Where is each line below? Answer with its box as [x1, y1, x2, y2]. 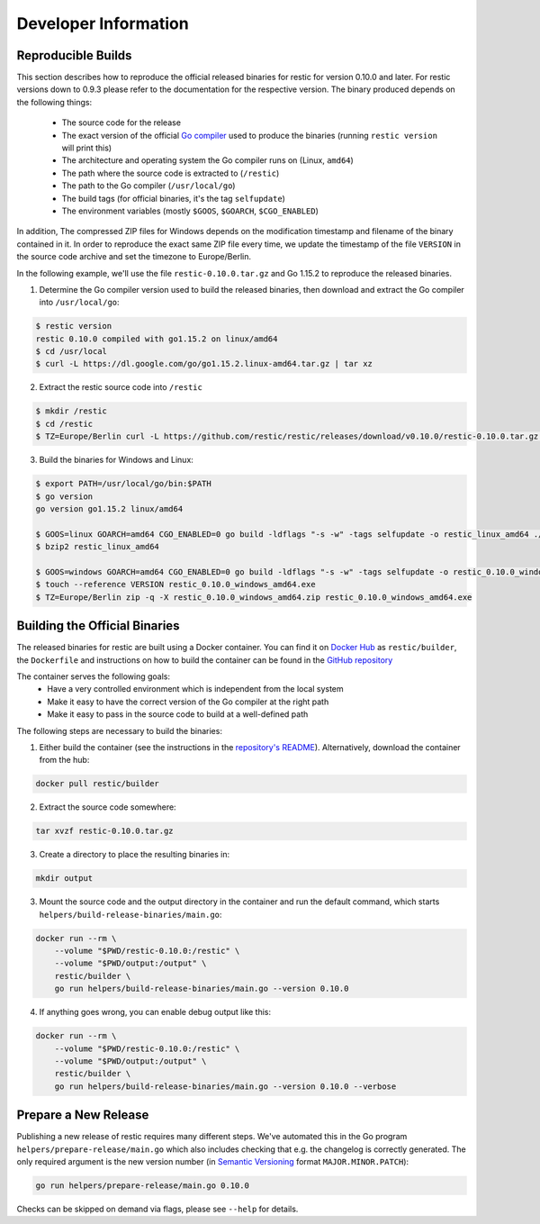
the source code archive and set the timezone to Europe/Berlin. [16, 251, 252, 262]
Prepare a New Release [16, 1108, 149, 1123]
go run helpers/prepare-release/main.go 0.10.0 [35, 1180, 249, 1191]
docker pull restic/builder [35, 779, 159, 789]
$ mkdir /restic [35, 406, 108, 416]
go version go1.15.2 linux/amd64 [35, 503, 184, 513]
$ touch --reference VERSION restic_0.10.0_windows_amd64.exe [35, 579, 316, 590]
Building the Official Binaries [16, 618, 180, 634]
